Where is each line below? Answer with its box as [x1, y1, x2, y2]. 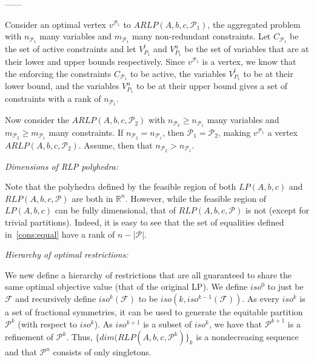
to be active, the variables [130, 67, 226, 79]
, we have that [209, 317, 262, 330]
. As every [242, 292, 279, 304]
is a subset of [143, 317, 192, 330]
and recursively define [15, 292, 96, 304]
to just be [267, 280, 304, 293]
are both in [72, 192, 113, 204]
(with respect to [18, 317, 77, 330]
